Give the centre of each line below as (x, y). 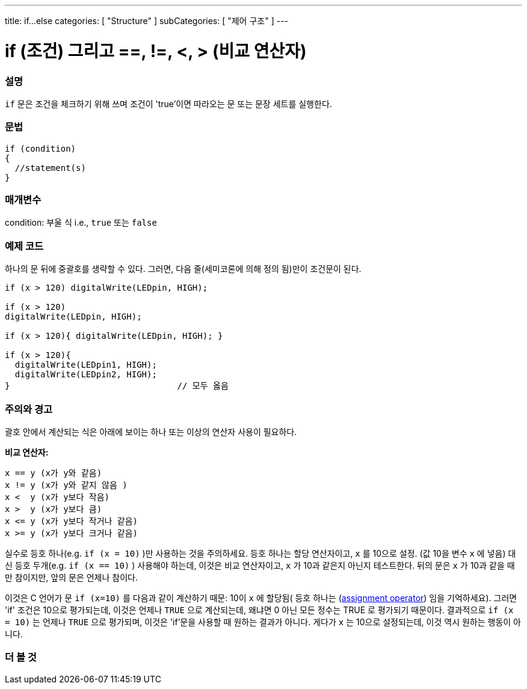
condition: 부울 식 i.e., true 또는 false (81, 223)
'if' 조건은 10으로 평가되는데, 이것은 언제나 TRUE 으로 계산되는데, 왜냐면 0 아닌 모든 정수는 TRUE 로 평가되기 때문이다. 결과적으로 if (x (259, 610)
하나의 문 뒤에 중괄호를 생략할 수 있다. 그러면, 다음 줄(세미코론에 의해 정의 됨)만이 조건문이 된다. (183, 269)
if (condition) (41, 148)
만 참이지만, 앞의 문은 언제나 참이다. (71, 577)
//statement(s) (50, 168)
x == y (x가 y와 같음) (54, 473)
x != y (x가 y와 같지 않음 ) (66, 485)
